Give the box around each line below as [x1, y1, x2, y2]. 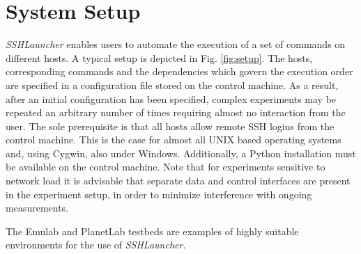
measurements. [6, 200, 69, 215]
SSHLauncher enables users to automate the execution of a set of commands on [6, 37, 346, 51]
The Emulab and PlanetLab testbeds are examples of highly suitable [6, 223, 299, 238]
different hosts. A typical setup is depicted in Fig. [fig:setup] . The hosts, [6, 50, 313, 65]
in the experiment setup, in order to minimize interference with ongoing [6, 186, 312, 201]
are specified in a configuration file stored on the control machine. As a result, [6, 77, 339, 92]
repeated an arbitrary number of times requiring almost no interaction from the [6, 105, 346, 120]
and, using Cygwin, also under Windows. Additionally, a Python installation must [6, 145, 356, 160]
